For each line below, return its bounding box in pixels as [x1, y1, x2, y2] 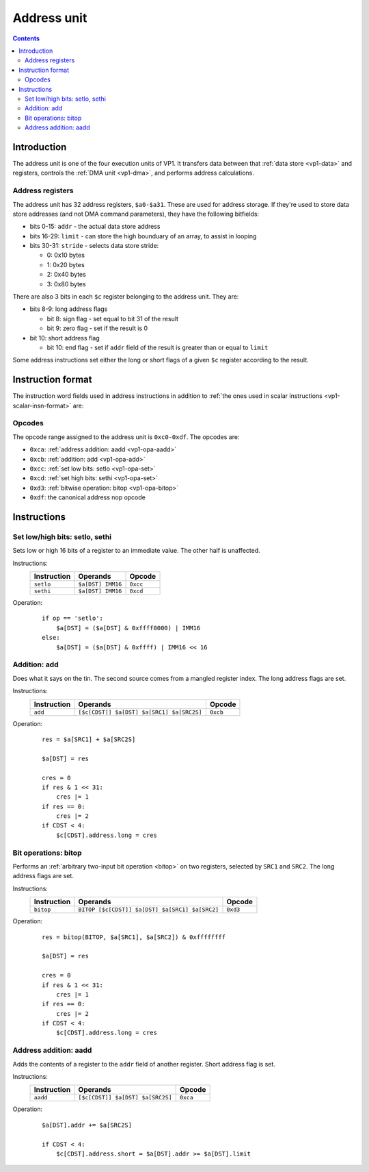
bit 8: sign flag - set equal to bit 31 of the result [46, 314, 179, 323]
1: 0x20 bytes [46, 260, 85, 269]
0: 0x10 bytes [46, 251, 85, 260]
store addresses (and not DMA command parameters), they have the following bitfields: [12, 210, 260, 218]
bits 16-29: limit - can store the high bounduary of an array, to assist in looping [29, 232, 257, 240]
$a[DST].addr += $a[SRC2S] [42, 1121, 133, 1129]
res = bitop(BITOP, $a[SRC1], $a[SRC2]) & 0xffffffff [42, 933, 225, 941]
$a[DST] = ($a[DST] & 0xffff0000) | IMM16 [55, 624, 201, 632]
